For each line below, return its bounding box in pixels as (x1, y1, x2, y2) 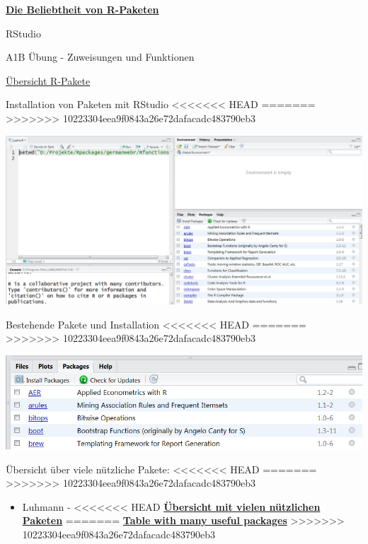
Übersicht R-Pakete (6, 73, 91, 88)
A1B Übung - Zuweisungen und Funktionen (6, 49, 195, 64)
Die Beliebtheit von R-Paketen (6, 2, 159, 16)
